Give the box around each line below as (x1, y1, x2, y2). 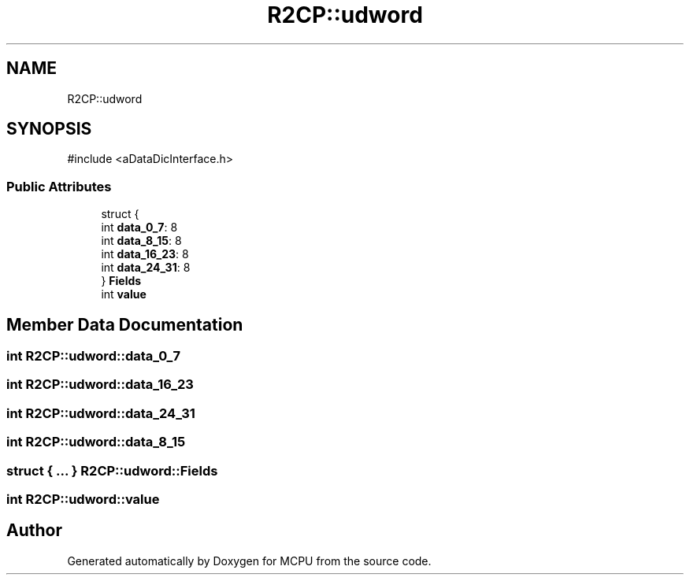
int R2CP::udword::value (6, 490, 160, 507)
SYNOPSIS (6, 119, 92, 139)
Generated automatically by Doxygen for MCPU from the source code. (67, 553, 432, 568)
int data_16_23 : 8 (101, 247, 189, 261)
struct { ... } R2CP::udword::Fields (6, 462, 218, 479)
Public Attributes (6, 178, 112, 194)
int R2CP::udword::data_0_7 (6, 348, 180, 365)
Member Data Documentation (6, 314, 243, 335)
